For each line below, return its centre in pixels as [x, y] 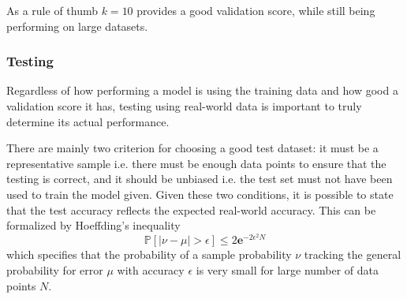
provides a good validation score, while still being [256, 10]
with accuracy [151, 269]
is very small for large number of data [288, 269]
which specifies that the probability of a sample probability [149, 254]
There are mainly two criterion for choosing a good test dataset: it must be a [192, 148]
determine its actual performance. [88, 121]
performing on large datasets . [77, 26]
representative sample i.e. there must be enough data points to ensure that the [196, 163]
